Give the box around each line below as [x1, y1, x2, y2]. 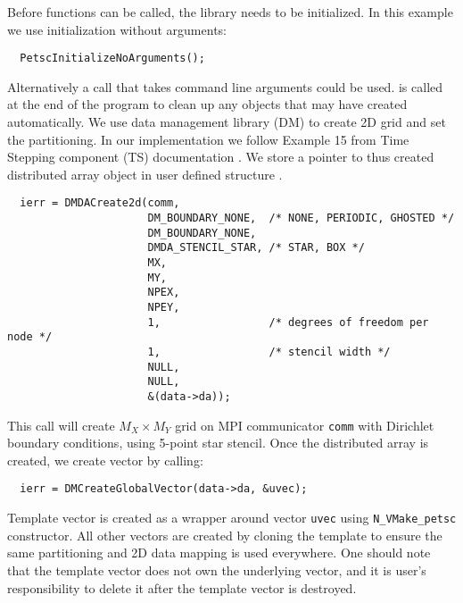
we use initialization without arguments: [7, 20, 227, 38]
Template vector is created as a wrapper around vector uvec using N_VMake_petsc [7, 508, 457, 527]
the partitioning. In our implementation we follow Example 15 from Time [7, 130, 409, 148]
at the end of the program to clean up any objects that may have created [7, 95, 408, 113]
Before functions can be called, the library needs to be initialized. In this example [7, 3, 453, 21]
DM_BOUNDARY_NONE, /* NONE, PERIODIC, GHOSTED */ [147, 212, 455, 225]
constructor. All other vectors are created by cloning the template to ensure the [7, 525, 442, 544]
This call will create [7, 415, 115, 434]
